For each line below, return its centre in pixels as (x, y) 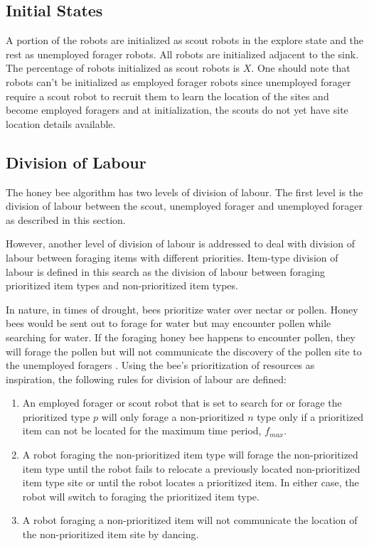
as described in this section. (66, 219)
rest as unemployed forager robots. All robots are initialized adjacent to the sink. (182, 54)
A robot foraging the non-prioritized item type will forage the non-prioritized (190, 455)
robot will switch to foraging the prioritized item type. (141, 496)
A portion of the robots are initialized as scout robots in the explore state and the (185, 40)
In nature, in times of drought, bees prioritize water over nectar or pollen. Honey (182, 309)
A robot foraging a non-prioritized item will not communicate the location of (190, 520)
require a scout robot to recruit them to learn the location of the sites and (167, 96)
